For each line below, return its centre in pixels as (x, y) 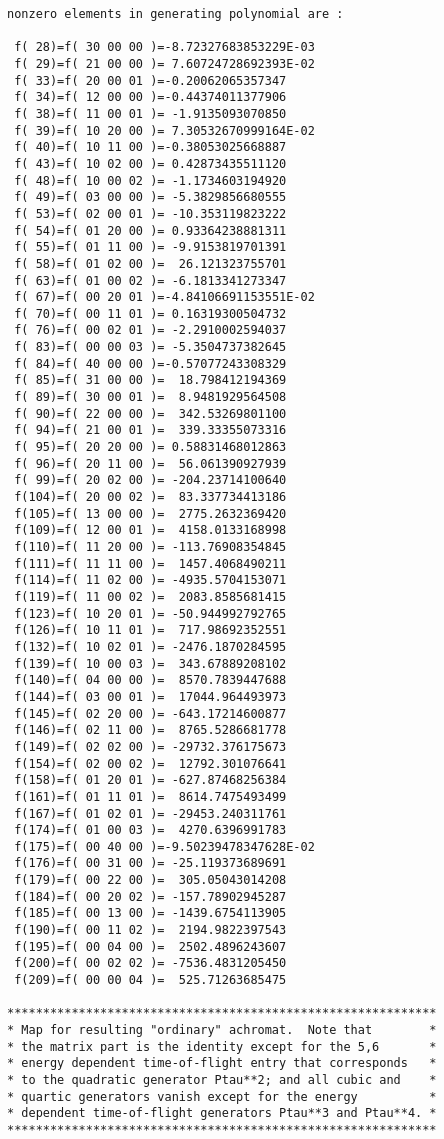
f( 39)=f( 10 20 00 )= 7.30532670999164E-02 (164, 130)
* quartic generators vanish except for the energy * (222, 1096)
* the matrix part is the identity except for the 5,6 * (222, 1046)
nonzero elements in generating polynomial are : (175, 14)
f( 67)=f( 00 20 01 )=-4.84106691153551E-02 (164, 297)
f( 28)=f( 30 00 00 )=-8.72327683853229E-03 (164, 47)
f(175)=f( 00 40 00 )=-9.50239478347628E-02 (164, 846)
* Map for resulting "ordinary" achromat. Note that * (222, 1030)
